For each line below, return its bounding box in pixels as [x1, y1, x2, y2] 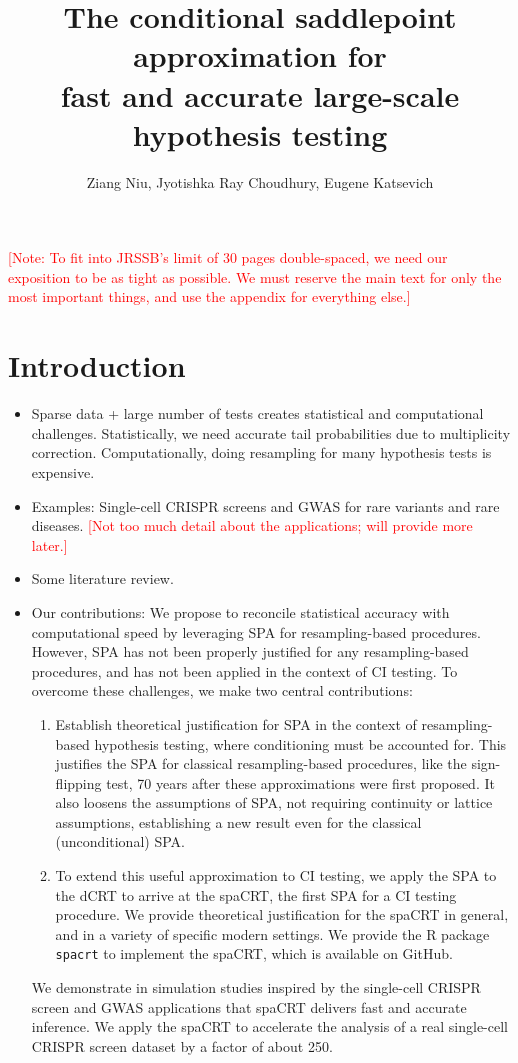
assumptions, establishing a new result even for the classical [55, 811, 422, 832]
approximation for [133, 35, 387, 76]
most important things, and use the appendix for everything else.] [8, 286, 411, 307]
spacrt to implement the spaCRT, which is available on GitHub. [55, 943, 453, 964]
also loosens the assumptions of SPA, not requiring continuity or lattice [55, 792, 493, 813]
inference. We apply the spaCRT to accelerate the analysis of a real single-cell [31, 1016, 508, 1037]
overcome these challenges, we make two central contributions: [31, 680, 413, 701]
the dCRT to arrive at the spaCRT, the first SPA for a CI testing [55, 884, 457, 905]
